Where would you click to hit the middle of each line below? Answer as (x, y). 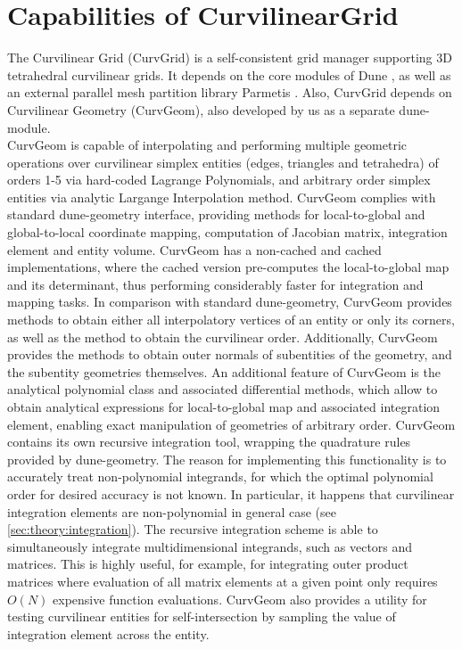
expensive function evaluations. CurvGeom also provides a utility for (240, 599)
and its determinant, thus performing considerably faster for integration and (215, 284)
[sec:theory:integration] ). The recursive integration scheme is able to (193, 529)
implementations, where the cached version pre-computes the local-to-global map (228, 267)
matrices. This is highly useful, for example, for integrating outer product (208, 564)
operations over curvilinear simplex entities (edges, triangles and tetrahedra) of (223, 162)
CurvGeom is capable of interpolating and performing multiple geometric (207, 145)
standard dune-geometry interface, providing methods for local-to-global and (216, 214)
